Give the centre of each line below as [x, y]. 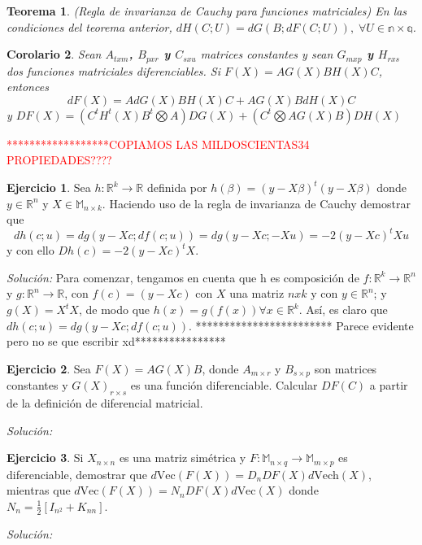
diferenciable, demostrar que [77, 474]
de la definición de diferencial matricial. [105, 403]
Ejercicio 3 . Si [45, 458]
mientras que [39, 490]
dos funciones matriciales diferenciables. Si [114, 70]
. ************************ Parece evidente [301, 325]
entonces [28, 87]
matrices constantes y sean [267, 54]
